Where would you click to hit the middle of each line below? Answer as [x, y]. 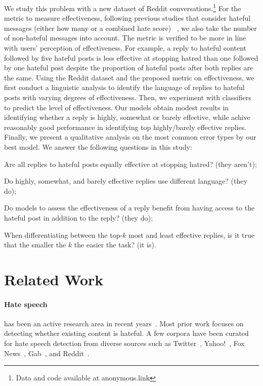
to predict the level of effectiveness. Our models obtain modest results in [116, 107]
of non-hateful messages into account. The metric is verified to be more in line [125, 38]
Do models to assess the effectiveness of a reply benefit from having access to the [129, 208]
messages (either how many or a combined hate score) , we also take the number [130, 28]
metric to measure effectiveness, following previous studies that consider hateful [127, 18]
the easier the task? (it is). [115, 245]
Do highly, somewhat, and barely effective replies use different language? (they [126, 181]
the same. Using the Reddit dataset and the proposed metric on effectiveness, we [129, 77]
